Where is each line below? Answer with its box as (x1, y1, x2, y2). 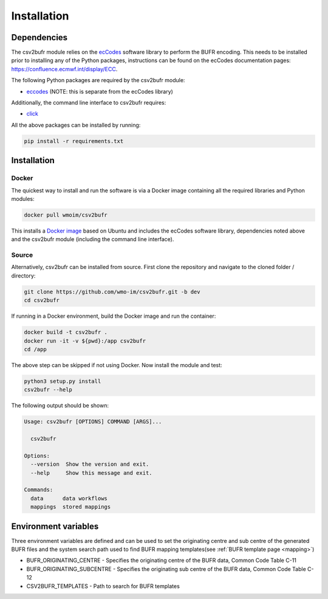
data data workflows (30, 495, 108, 502)
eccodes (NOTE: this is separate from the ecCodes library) (26, 88, 173, 95)
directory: (11, 271, 36, 279)
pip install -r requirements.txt (24, 138, 124, 144)
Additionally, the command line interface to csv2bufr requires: (11, 99, 166, 107)
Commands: (24, 486, 53, 493)
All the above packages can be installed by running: (11, 121, 141, 128)
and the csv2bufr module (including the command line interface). (11, 236, 174, 243)
